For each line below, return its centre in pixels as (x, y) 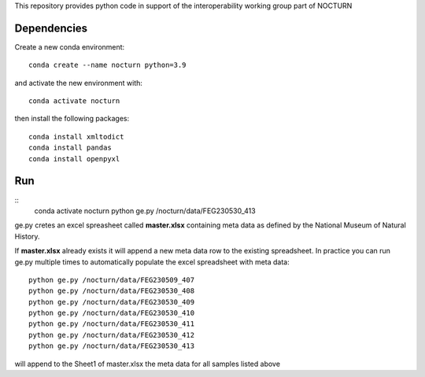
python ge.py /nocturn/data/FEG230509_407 (112, 280)
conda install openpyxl (74, 159)
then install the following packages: (72, 119)
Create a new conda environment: (70, 46)
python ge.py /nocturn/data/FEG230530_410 (112, 313)
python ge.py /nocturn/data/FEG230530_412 (112, 335)
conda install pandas (70, 148)
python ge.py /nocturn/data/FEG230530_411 (112, 324)
